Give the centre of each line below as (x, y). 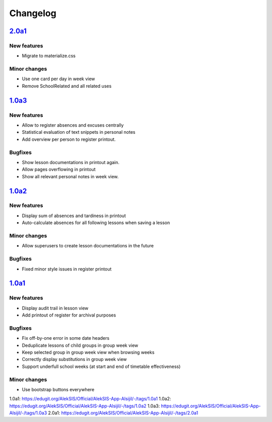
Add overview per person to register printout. (69, 139)
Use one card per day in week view (58, 79)
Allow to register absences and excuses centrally (73, 125)
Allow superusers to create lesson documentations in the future (88, 246)
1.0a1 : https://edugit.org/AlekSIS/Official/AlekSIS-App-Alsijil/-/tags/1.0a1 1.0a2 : (90, 399)
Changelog (33, 13)
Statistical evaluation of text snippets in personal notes (79, 132)
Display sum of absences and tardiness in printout (74, 216)
